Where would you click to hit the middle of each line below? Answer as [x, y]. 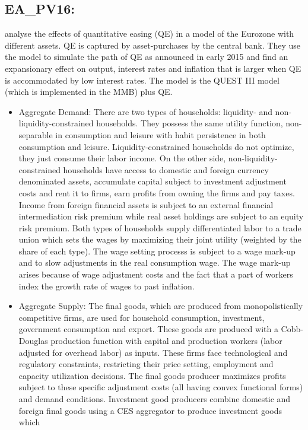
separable [36, 134]
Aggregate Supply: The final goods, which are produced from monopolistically [161, 306]
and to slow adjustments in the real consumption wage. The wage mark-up [155, 262]
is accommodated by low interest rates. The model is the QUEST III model [142, 80]
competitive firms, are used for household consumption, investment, [142, 317]
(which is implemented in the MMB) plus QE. [89, 92]
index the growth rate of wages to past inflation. [107, 286]
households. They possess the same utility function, [190, 123]
